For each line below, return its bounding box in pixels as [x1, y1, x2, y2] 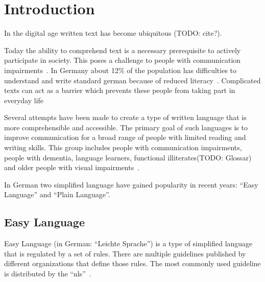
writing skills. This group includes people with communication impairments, [4, 142, 242, 153]
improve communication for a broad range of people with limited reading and [4, 132, 246, 143]
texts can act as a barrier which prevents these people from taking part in [4, 85, 235, 96]
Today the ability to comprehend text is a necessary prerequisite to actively [4, 44, 241, 55]
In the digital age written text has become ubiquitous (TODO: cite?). [4, 28, 222, 38]
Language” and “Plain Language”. [4, 189, 110, 200]
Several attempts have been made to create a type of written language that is [4, 112, 247, 123]
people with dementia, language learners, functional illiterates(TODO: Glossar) [4, 152, 252, 162]
